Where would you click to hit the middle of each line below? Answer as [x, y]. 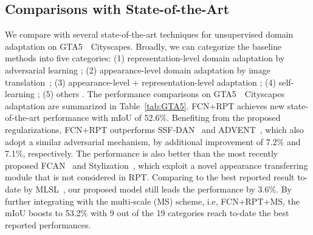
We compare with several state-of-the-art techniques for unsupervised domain [149, 34]
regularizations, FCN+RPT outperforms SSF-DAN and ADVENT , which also [154, 129]
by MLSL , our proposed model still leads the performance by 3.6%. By [158, 189]
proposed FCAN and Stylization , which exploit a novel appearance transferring [156, 165]
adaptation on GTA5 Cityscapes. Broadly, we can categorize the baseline [143, 46]
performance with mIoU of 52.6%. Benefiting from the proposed [162, 118]
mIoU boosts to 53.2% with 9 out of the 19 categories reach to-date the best [147, 213]
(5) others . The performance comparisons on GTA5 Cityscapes [163, 94]
